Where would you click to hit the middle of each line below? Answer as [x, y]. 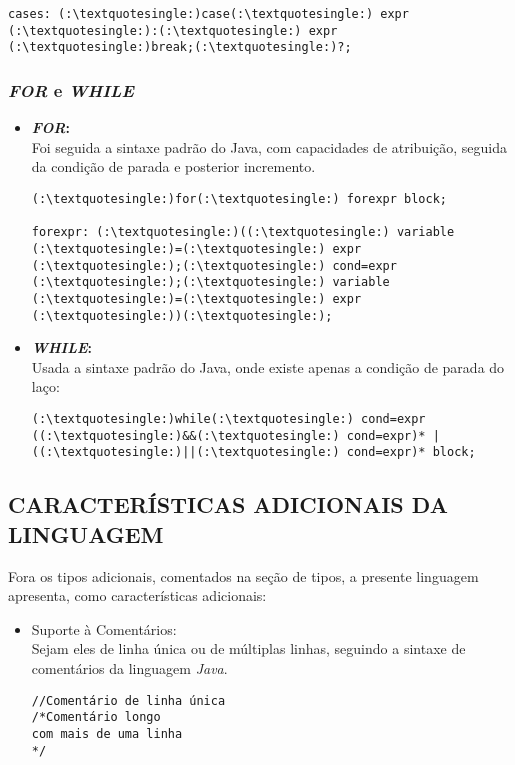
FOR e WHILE [71, 89]
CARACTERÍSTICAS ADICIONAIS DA [228, 504]
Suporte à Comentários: [104, 628]
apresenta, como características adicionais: [137, 595]
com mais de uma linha [107, 733]
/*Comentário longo [96, 717]
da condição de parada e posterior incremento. [173, 166]
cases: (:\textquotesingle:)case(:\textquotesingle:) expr [208, 14]
